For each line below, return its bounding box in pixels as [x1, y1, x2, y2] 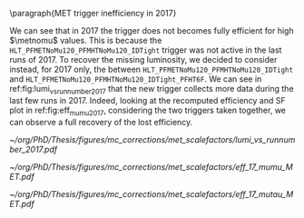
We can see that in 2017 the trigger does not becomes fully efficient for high [9, 25, 294, 35]
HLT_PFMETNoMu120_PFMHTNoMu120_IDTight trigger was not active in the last [9, 45, 282, 55]
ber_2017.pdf [9, 144, 57, 154]
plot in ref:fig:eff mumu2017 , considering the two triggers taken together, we [9, 104, 286, 117]
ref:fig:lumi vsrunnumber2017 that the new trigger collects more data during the [9, 84, 294, 96]
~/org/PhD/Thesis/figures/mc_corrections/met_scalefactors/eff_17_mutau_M [9, 188, 294, 199]
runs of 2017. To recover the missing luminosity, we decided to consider [9, 54, 278, 64]
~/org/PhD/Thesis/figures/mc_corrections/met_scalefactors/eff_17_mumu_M [9, 161, 293, 172]
